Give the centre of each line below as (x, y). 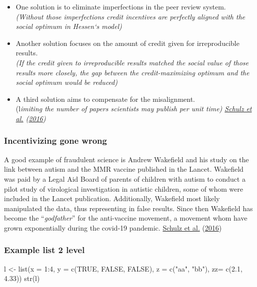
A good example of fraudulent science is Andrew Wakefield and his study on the (127, 159)
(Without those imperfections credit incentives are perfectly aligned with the (130, 16)
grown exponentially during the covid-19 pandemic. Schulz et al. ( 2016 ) (113, 227)
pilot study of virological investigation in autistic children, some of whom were (124, 188)
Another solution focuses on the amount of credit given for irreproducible (128, 43)
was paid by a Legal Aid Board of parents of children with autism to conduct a (125, 178)
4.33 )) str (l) (22, 278)
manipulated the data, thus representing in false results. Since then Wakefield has (128, 208)
